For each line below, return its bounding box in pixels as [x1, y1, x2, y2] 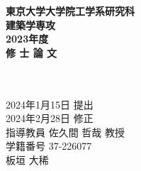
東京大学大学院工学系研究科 [6, 4, 135, 18]
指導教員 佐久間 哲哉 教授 [6, 124, 125, 139]
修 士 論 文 [6, 45, 57, 60]
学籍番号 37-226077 [6, 138, 92, 153]
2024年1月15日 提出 [6, 96, 94, 111]
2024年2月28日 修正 [6, 111, 94, 126]
